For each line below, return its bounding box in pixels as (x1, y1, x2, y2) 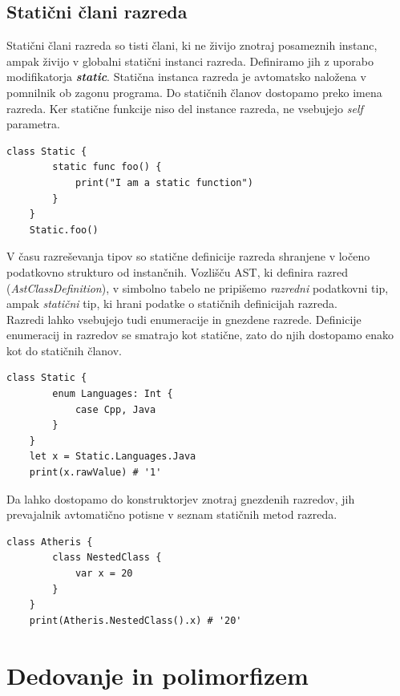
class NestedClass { (52, 552, 162, 564)
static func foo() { (52, 161, 162, 173)
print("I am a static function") (75, 176, 253, 188)
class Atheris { (6, 536, 93, 548)
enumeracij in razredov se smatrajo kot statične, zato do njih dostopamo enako (6, 326, 394, 343)
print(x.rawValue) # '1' (29, 467, 162, 479)
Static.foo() (29, 224, 99, 236)
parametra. (6, 115, 60, 132)
